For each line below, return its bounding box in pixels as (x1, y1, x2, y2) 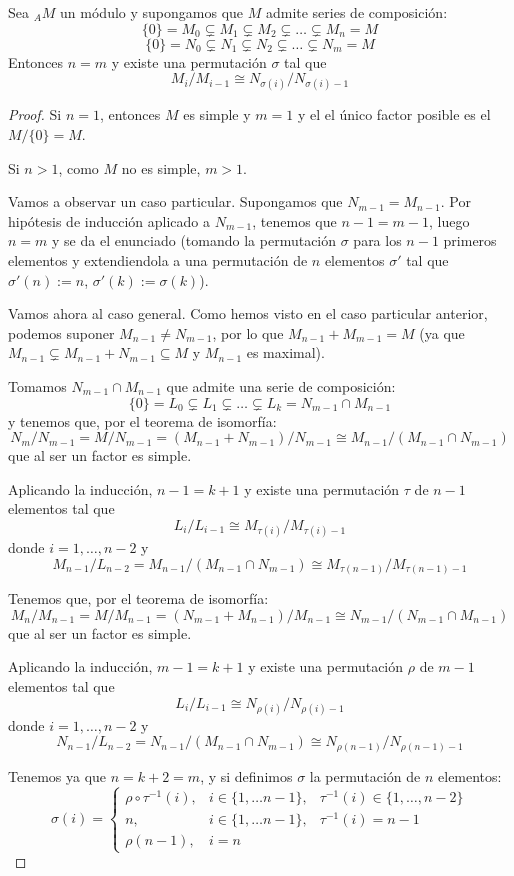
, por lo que (212, 322, 284, 343)
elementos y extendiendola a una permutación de (8, 249, 308, 270)
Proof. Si (8, 104, 62, 125)
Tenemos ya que (8, 765, 107, 786)
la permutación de (309, 765, 421, 786)
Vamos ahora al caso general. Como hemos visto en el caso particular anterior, (8, 303, 488, 324)
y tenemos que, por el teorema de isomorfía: (8, 410, 277, 431)
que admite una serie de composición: (166, 375, 396, 396)
